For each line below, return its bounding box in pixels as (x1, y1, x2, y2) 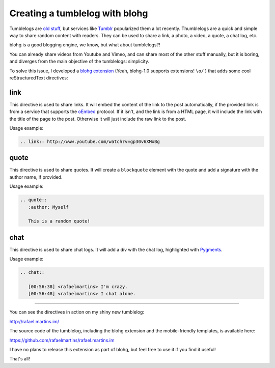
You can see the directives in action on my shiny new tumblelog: (9, 309, 145, 315)
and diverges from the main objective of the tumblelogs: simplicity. (9, 59, 150, 65)
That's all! (9, 356, 30, 362)
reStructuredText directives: (9, 74, 68, 81)
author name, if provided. (9, 174, 63, 180)
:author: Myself (28, 204, 69, 210)
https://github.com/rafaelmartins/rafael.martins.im (9, 337, 115, 343)
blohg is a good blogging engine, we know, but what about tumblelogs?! (9, 42, 160, 48)
